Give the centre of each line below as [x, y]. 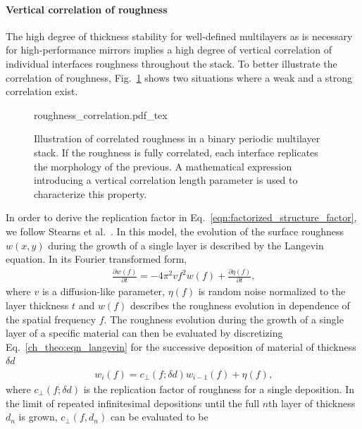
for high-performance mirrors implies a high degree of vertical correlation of [169, 50]
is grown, [38, 417]
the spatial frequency [51, 319]
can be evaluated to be [159, 417]
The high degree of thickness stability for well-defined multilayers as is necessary [179, 36]
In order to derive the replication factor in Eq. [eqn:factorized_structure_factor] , [181, 217]
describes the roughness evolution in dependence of [240, 305]
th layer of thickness [312, 403]
